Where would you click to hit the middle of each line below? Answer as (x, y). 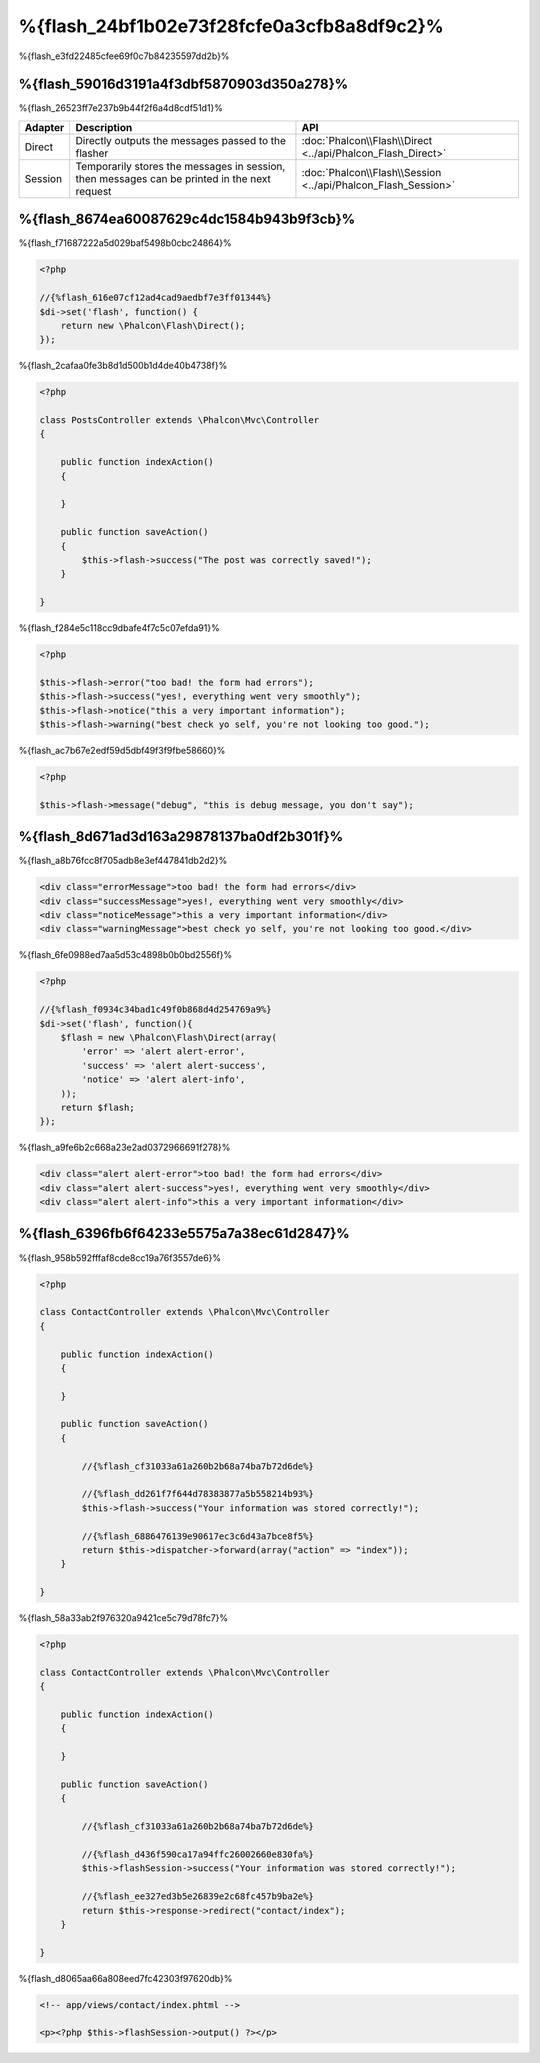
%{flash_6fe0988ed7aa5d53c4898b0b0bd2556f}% (125, 955)
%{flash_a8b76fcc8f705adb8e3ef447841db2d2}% (123, 861)
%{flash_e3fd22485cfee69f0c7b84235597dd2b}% (124, 56)
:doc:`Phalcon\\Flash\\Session (371, 172)
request (93, 191)
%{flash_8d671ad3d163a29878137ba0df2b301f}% (181, 836)
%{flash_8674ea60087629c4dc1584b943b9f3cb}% (187, 219)
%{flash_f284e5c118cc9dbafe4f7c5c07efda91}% (119, 628)
